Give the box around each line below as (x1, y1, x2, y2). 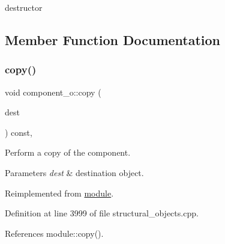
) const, (5, 126, 32, 138)
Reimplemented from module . (5, 186, 114, 199)
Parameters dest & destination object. (5, 166, 144, 178)
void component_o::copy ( (5, 85, 101, 98)
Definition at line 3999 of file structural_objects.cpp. (5, 207, 199, 219)
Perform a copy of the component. (5, 146, 131, 159)
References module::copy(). (5, 227, 104, 239)
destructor (5, 1, 43, 13)
